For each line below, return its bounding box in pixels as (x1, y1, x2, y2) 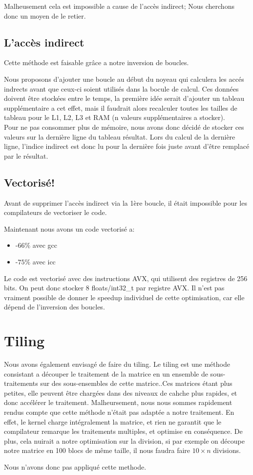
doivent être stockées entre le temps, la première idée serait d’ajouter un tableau (4, 93, 245, 103)
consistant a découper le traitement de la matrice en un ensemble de (4, 368, 208, 379)
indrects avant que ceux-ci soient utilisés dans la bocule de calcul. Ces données (4, 83, 239, 94)
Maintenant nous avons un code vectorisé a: (4, 223, 135, 234)
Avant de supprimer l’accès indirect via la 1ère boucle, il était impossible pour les (4, 197, 247, 208)
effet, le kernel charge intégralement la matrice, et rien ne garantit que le (4, 416, 222, 427)
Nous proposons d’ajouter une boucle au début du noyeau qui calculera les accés (4, 73, 244, 84)
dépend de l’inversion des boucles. (4, 302, 105, 312)
